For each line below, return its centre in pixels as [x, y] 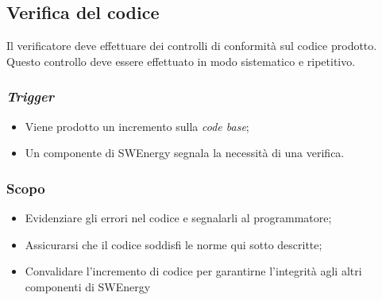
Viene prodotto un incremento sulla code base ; [137, 126]
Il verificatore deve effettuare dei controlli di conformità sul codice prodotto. [192, 46]
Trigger [30, 96]
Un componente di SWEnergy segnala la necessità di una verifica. [185, 153]
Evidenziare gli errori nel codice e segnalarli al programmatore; [178, 218]
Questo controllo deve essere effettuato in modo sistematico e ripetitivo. [181, 61]
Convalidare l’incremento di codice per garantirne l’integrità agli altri [193, 271]
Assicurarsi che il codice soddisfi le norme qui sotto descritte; [174, 244]
